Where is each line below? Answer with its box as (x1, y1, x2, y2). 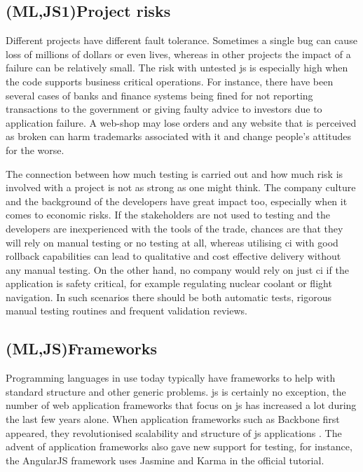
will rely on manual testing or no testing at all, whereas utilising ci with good (6, 235, 338, 249)
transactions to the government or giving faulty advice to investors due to (6, 102, 322, 116)
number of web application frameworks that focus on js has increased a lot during (6, 398, 357, 412)
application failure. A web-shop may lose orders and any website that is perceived (6, 115, 357, 130)
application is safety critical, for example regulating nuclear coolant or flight (6, 276, 332, 291)
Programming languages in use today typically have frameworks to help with (6, 370, 336, 385)
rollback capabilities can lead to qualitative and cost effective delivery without (6, 249, 341, 263)
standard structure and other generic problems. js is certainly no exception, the (6, 384, 346, 398)
